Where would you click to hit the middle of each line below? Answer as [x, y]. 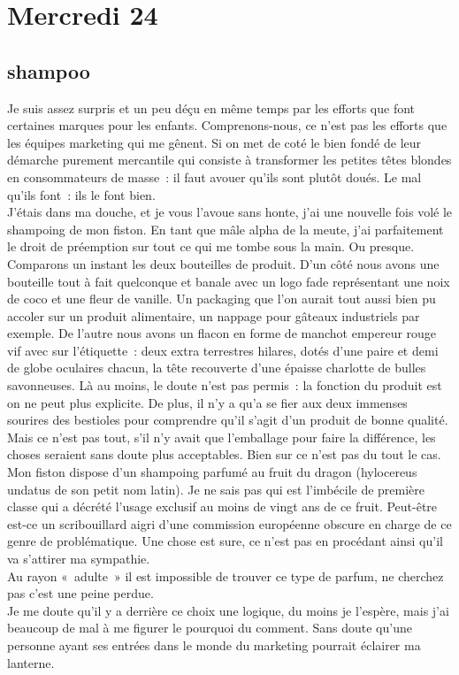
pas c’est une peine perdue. [80, 593]
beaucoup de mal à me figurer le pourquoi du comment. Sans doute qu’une [210, 628]
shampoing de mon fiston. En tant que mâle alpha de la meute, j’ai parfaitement [226, 229]
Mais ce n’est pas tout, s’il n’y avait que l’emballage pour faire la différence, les [222, 437]
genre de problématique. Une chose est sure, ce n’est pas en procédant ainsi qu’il [225, 541]
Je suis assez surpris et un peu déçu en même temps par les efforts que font [211, 107]
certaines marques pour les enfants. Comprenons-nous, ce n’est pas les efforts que [227, 125]
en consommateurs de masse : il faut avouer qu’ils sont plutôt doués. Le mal [214, 176]
